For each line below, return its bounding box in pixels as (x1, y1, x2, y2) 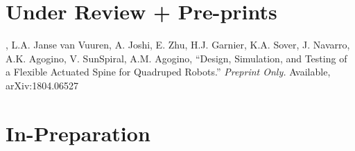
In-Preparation (6, 118, 150, 147)
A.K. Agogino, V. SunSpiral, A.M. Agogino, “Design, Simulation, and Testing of (6, 51, 347, 65)
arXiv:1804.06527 (6, 78, 79, 92)
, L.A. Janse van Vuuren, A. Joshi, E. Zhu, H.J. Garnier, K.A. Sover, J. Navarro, (6, 37, 350, 52)
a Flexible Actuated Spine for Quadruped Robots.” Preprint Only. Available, (6, 64, 331, 79)
